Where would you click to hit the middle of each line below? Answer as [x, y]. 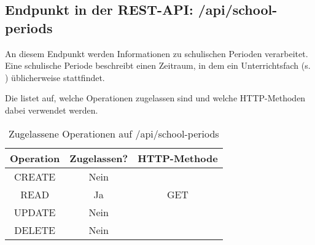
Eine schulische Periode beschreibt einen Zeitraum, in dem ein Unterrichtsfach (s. [158, 65]
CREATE [35, 176]
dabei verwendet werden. [52, 110]
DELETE [35, 230]
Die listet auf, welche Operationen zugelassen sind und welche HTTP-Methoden [155, 98]
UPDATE [35, 212]
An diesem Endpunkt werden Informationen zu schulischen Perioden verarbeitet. [157, 53]
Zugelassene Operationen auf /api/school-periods [114, 133]
